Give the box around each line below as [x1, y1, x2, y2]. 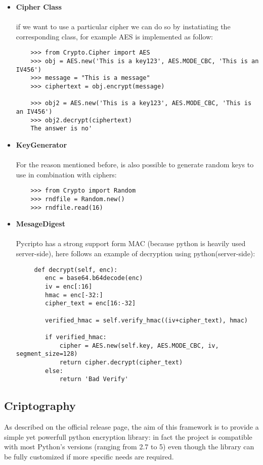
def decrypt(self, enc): [34, 266, 118, 273]
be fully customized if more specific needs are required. [4, 451, 174, 461]
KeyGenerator [16, 139, 67, 150]
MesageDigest [16, 218, 65, 229]
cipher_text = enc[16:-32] [45, 300, 136, 307]
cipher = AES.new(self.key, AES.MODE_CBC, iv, [59, 342, 219, 349]
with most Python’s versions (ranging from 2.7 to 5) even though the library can [4, 441, 254, 452]
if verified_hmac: [45, 333, 107, 341]
